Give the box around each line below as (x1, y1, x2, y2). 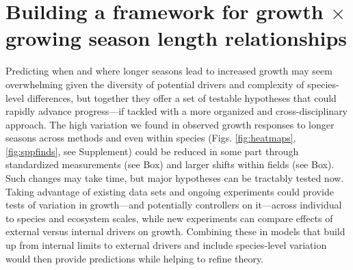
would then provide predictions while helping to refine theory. (5, 251, 264, 265)
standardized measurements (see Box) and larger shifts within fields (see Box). (5, 157, 335, 172)
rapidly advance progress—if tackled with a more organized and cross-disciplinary (5, 104, 348, 118)
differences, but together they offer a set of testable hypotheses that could (27, 90, 337, 105)
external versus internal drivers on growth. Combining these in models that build (5, 224, 345, 239)
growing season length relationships (5, 24, 348, 52)
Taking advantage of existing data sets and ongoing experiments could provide (5, 184, 334, 198)
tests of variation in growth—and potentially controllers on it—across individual (5, 198, 342, 212)
